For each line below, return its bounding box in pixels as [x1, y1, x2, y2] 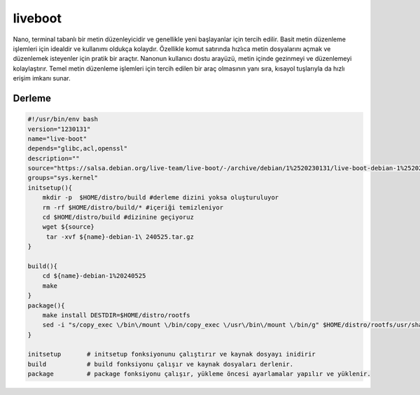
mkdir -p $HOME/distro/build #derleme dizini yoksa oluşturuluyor [42, 193, 279, 202]
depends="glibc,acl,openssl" [27, 144, 128, 153]
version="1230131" [27, 125, 91, 133]
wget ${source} [42, 223, 94, 231]
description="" [27, 154, 80, 162]
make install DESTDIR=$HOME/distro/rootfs [42, 311, 190, 319]
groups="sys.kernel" [27, 174, 98, 182]
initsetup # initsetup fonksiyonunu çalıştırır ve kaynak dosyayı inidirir [27, 350, 316, 359]
